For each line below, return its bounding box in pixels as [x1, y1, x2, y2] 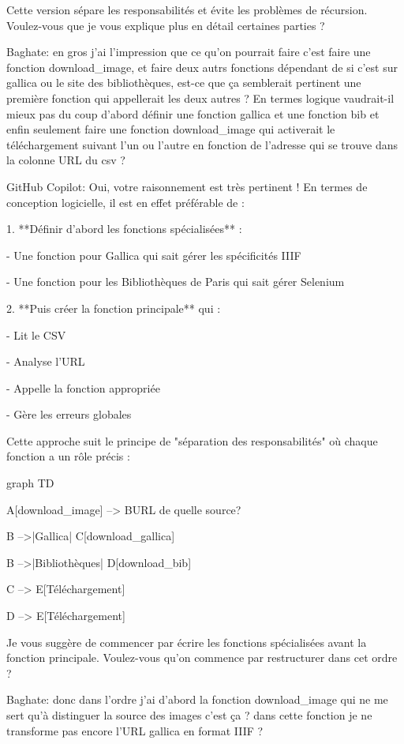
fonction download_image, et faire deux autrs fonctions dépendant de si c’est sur [6, 58, 398, 75]
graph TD [6, 475, 54, 491]
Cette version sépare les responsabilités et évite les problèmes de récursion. [6, 2, 368, 17]
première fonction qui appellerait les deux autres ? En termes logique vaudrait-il [6, 89, 395, 106]
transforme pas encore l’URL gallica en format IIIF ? [6, 722, 264, 738]
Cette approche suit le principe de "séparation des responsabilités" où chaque [6, 432, 378, 449]
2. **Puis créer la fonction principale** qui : [6, 299, 221, 316]
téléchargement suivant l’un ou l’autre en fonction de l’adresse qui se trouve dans [6, 136, 398, 152]
